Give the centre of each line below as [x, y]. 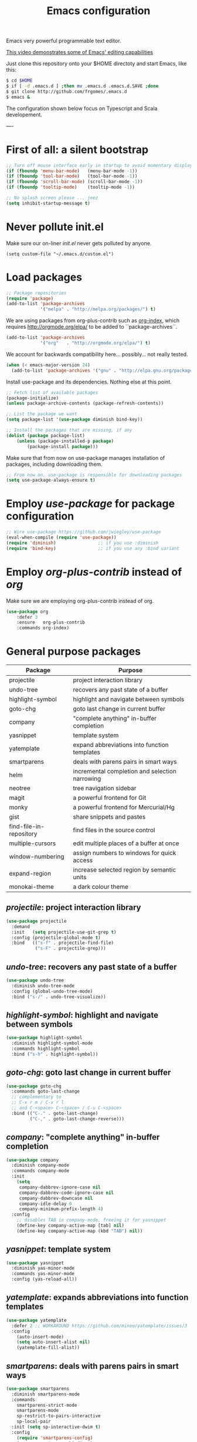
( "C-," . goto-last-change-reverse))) [77, 1119]
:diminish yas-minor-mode [43, 1269]
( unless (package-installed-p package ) [65, 441]
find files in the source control [114, 830]
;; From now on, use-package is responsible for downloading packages [94, 475]
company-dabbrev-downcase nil [56, 1198]
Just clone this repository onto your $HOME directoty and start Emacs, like [96, 64]
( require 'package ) [30, 298]
